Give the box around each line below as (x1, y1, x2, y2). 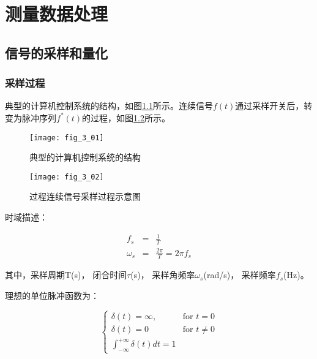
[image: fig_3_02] (29, 172, 104, 181)
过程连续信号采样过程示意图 (29, 190, 141, 203)
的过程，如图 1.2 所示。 (82, 111, 170, 124)
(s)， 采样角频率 (130, 268, 195, 281)
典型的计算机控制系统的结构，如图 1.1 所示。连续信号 (5, 99, 213, 112)
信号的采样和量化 (5, 43, 108, 62)
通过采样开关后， (235, 99, 304, 112)
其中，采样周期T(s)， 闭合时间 (5, 268, 127, 281)
